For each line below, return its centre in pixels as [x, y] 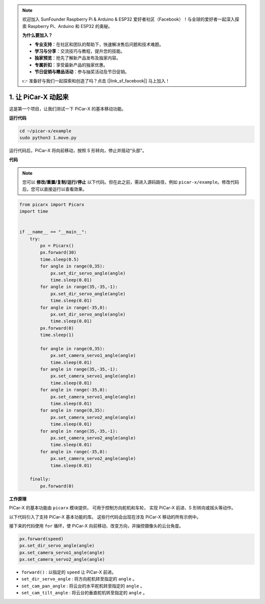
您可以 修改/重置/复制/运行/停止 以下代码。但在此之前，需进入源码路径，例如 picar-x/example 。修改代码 [131, 182]
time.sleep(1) [57, 335]
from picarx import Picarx [52, 204]
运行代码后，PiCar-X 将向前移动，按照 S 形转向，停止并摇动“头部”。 [78, 151]
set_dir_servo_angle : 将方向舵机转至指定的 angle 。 [79, 579]
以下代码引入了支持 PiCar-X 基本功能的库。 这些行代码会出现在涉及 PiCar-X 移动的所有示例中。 [105, 517]
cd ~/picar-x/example [45, 131]
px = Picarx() [57, 246]
